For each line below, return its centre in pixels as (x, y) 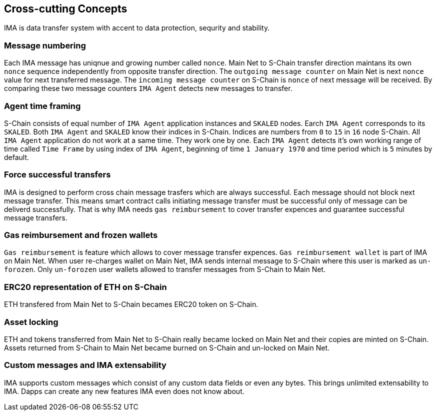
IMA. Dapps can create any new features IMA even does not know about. (124, 391)
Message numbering (45, 45)
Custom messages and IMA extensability (85, 365)
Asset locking (31, 322)
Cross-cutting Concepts (66, 9)
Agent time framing (42, 106)
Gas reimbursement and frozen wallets (81, 235)
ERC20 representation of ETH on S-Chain (85, 287)
